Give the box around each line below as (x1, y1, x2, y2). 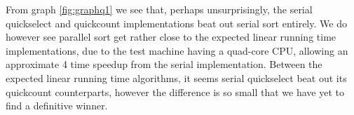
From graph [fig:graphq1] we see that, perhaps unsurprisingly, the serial (6, 2, 313, 16)
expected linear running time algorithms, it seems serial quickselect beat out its (6, 70, 347, 85)
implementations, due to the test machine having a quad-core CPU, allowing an (6, 43, 348, 57)
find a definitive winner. (6, 98, 108, 113)
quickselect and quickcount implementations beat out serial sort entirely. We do (6, 15, 347, 30)
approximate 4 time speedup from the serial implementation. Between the (6, 57, 322, 72)
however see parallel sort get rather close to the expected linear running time (6, 29, 336, 44)
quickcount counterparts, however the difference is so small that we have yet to (6, 84, 344, 99)
